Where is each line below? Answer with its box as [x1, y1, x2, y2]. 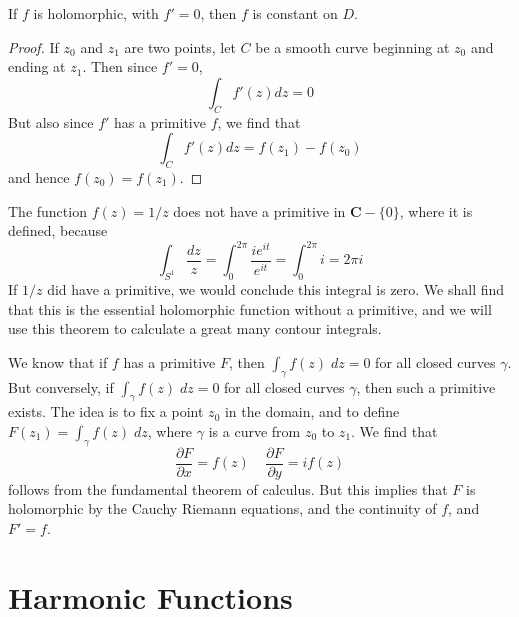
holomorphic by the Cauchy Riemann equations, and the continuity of [8, 498, 437, 519]
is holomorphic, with [33, 3, 159, 23]
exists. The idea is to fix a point [8, 401, 204, 422]
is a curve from [208, 421, 301, 442]
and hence [8, 166, 70, 187]
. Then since [82, 56, 158, 77]
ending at [8, 56, 66, 77]
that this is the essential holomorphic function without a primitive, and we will [8, 298, 492, 319]
